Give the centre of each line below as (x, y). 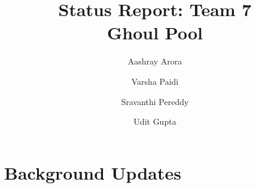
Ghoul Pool (155, 33)
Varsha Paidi (155, 81)
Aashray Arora (155, 61)
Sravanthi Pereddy (155, 101)
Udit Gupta (155, 121)
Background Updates (93, 172)
